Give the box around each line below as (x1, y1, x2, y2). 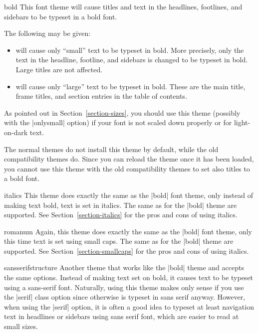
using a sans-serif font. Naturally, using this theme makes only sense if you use (4, 282, 244, 292)
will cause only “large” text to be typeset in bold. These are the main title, (15, 81, 246, 91)
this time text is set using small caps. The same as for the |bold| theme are (4, 236, 234, 246)
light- (234, 117, 251, 128)
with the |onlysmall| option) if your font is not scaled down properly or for (4, 117, 232, 128)
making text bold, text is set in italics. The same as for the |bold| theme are (4, 199, 237, 210)
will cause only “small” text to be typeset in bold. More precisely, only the (15, 44, 244, 55)
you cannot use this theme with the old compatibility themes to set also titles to (4, 163, 250, 173)
